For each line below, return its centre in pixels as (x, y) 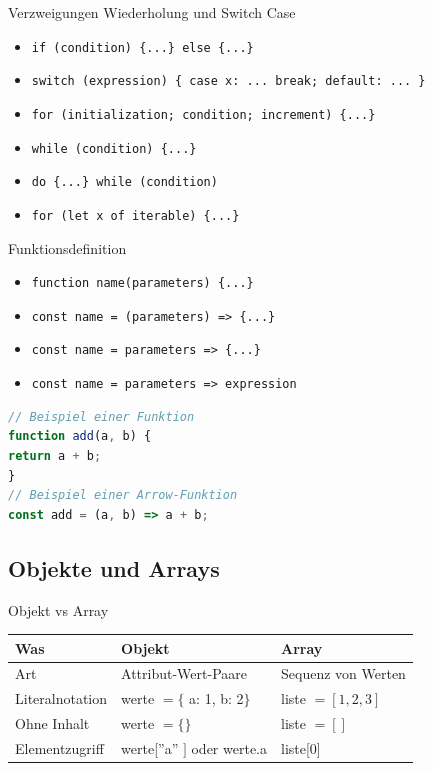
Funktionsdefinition (67, 247)
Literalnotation (61, 698)
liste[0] (301, 747)
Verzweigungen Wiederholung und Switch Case (152, 12)
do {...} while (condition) (124, 182)
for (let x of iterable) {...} (135, 215)
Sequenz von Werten (343, 673)
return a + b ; (55, 455)
